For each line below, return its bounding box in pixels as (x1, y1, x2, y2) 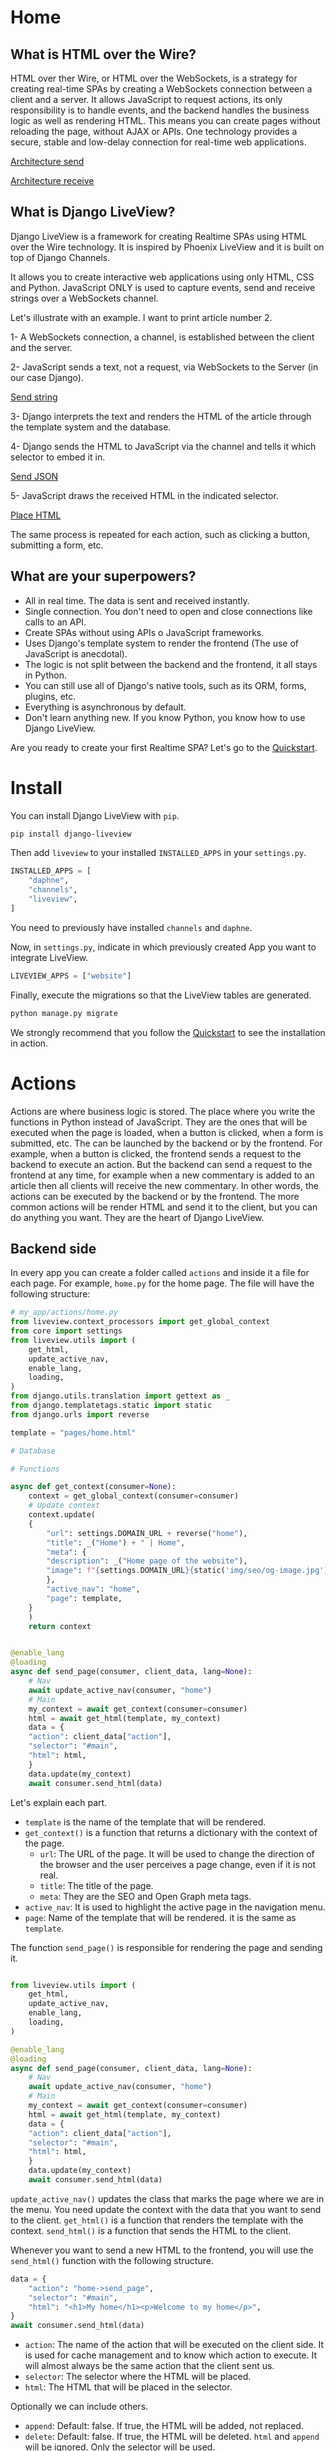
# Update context (28, 1501, 101, 1511)
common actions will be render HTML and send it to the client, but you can (10, 1201, 318, 1213)
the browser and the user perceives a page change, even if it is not (39, 1858, 316, 1870)
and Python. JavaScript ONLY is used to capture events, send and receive (10, 281, 316, 293)
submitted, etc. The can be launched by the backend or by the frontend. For (10, 1137, 323, 1149)
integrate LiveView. (10, 951, 89, 963)
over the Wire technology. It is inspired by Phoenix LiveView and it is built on (10, 241, 325, 253)
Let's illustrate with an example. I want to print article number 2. (10, 311, 273, 323)
